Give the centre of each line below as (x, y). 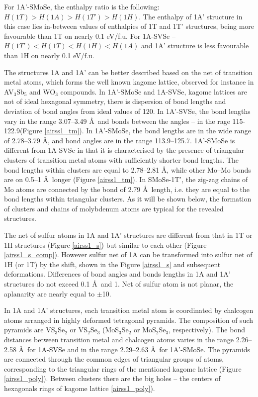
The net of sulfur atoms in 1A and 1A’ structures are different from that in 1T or (128, 235)
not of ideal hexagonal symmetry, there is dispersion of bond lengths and (115, 101)
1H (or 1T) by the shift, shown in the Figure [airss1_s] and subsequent (112, 264)
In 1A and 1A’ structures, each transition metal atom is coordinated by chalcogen (129, 310)
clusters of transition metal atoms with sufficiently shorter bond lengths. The (122, 159)
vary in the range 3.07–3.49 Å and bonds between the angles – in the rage (117, 121)
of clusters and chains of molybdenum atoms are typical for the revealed (114, 208)
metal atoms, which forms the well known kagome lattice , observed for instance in (129, 82)
